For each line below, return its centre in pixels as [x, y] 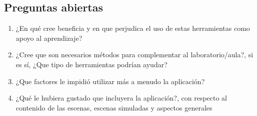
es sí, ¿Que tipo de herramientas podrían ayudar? [91, 64]
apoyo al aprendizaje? [49, 38]
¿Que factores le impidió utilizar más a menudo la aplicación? [110, 81]
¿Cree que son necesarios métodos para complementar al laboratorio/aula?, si [134, 55]
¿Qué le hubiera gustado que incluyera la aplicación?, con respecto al [121, 98]
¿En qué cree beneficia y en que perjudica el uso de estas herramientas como [133, 28]
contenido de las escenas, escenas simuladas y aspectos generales [114, 107]
